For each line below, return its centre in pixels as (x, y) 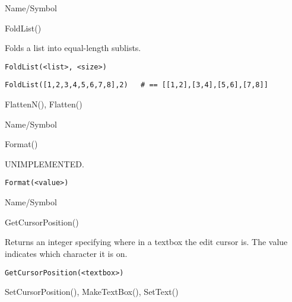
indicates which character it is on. (66, 253)
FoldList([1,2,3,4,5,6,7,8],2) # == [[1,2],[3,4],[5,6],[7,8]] (137, 85)
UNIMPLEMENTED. (45, 163)
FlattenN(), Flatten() (44, 104)
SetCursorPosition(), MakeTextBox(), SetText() (92, 292)
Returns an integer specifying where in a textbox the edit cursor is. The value (146, 242)
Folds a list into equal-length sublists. (73, 48)
